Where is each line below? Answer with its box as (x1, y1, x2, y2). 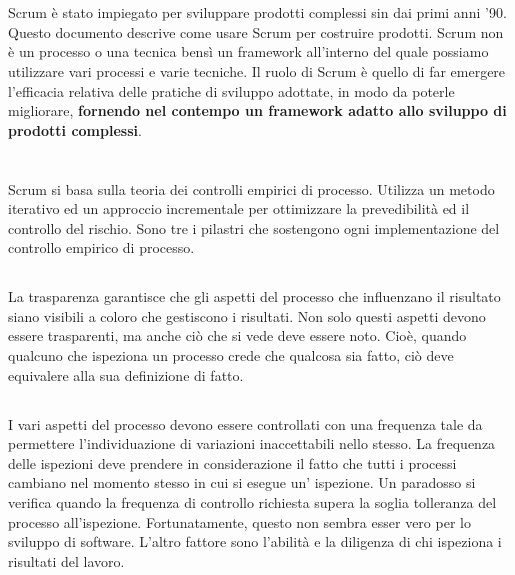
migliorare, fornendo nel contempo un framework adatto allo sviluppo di (8, 100, 507, 121)
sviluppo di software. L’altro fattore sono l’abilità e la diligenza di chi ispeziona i (8, 531, 502, 552)
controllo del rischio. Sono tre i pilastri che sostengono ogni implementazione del (8, 217, 500, 238)
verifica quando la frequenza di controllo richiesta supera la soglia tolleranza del (8, 492, 497, 513)
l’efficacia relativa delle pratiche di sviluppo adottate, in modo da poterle (8, 80, 455, 101)
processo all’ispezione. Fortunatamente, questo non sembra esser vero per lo (8, 511, 471, 532)
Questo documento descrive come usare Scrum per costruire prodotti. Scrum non (8, 21, 504, 42)
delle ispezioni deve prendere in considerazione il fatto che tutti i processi (8, 452, 457, 473)
